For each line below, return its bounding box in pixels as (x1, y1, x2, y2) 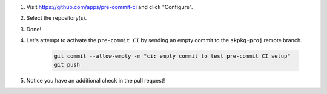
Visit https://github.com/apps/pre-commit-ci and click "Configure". (26, 4, 193, 10)
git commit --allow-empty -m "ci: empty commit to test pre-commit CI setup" (54, 53, 291, 60)
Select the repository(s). (26, 14, 87, 22)
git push (54, 61, 81, 68)
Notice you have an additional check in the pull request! (26, 77, 165, 84)
